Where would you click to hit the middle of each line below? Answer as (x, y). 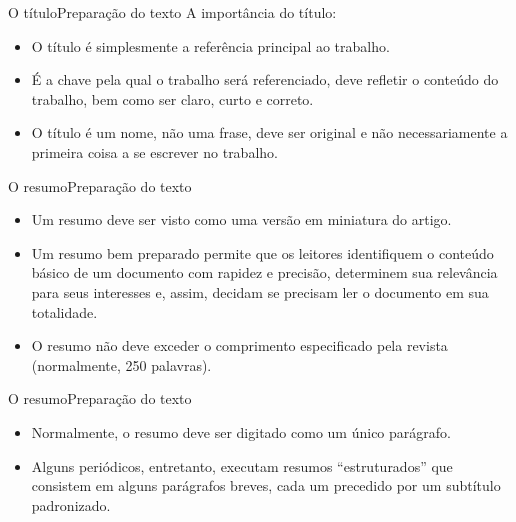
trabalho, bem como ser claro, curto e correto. (172, 98)
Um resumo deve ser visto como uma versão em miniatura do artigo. (241, 219)
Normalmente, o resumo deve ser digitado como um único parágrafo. (241, 431)
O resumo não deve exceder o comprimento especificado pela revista (239, 345)
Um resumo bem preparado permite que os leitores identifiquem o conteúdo (262, 252)
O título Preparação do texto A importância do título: (172, 12)
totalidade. (64, 311)
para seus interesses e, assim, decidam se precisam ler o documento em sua (260, 291)
